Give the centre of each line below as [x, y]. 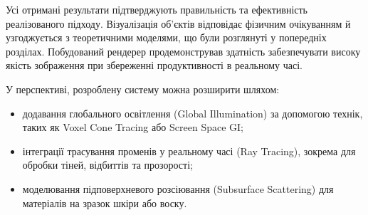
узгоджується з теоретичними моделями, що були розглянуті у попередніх [166, 37]
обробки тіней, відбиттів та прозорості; [107, 165]
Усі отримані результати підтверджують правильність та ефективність [157, 9]
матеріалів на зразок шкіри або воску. [105, 203]
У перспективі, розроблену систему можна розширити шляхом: [143, 89]
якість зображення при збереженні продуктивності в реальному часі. [154, 65]
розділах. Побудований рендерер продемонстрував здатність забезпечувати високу [183, 51]
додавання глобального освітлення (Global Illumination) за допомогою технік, [193, 113]
